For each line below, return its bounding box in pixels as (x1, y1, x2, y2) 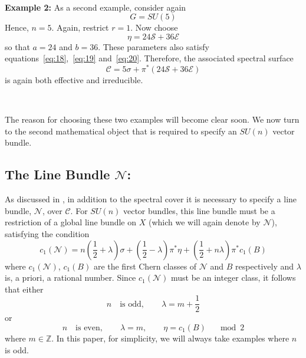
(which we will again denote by (148, 216, 261, 228)
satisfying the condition (5, 228, 90, 239)
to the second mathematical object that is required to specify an (5, 124, 237, 137)
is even (75, 324, 100, 333)
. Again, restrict (51, 21, 109, 34)
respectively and (235, 260, 294, 272)
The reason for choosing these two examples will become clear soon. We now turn (5, 113, 300, 126)
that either (5, 283, 44, 295)
